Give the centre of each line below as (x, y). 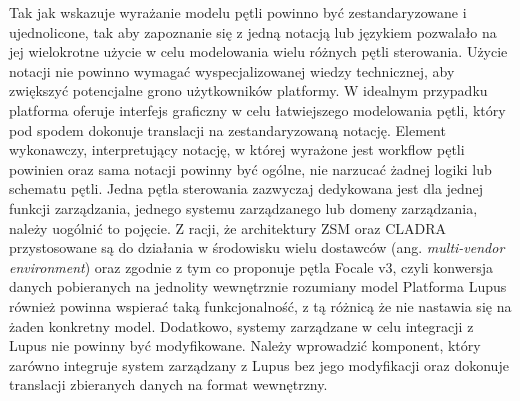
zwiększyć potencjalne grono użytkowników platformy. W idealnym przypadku (248, 90)
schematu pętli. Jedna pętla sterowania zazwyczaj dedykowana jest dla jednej (246, 188)
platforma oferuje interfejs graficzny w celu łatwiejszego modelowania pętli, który (257, 109)
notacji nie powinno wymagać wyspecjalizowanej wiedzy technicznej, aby (232, 70)
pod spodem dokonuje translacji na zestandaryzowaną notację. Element (227, 129)
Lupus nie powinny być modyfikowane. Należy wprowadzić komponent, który (245, 345)
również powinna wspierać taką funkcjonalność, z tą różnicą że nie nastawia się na (260, 305)
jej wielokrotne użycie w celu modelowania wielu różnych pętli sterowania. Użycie (258, 51)
